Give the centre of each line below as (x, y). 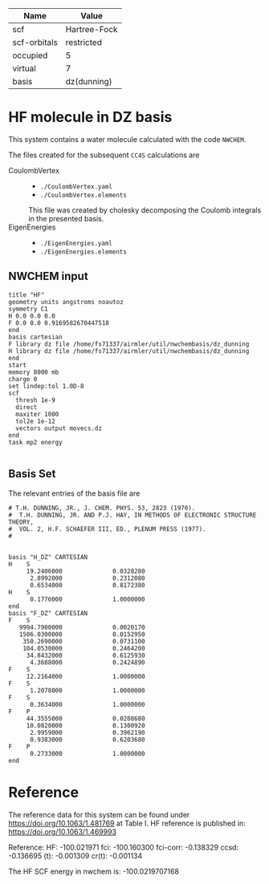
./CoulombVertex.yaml (76, 187)
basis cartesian (35, 337)
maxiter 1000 (37, 414)
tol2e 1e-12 (36, 421)
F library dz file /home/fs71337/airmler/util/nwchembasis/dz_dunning (129, 344)
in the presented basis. (66, 218)
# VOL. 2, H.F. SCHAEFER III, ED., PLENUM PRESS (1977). (107, 529)
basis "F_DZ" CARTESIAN (48, 613)
